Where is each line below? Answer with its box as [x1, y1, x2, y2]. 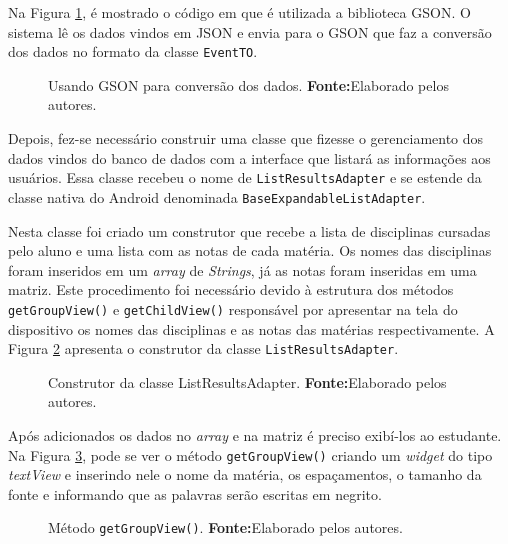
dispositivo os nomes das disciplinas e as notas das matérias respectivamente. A [8, 318, 495, 339]
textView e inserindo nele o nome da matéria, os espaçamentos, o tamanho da [8, 464, 482, 485]
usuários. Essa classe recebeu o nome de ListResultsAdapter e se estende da [8, 167, 482, 188]
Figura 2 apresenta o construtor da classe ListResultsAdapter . [8, 338, 399, 359]
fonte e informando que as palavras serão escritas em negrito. [8, 483, 382, 504]
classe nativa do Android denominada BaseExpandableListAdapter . [8, 186, 426, 207]
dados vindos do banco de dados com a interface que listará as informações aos [8, 147, 491, 168]
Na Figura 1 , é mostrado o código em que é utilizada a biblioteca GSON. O [8, 2, 471, 22]
